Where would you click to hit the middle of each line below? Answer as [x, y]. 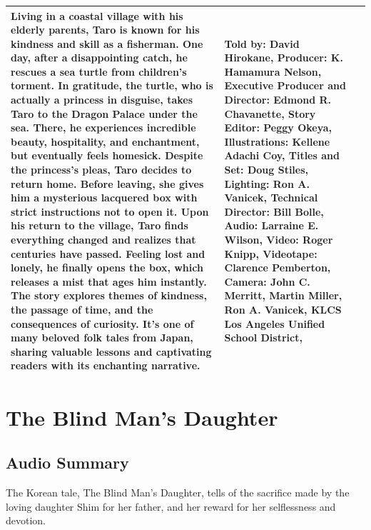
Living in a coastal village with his [97, 15]
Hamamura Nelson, [273, 71]
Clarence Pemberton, [278, 267]
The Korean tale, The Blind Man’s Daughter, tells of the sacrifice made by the [178, 492]
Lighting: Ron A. [267, 183]
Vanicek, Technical [271, 197]
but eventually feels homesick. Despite [107, 155]
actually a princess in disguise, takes [102, 100]
